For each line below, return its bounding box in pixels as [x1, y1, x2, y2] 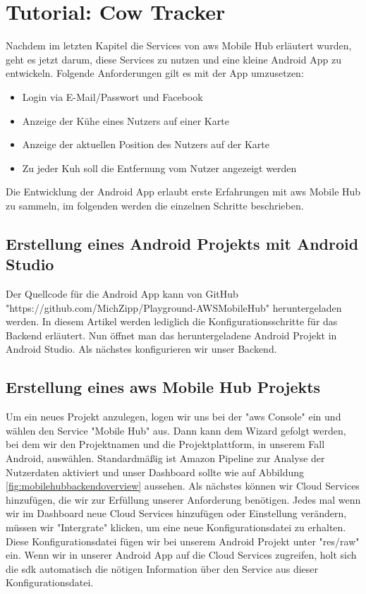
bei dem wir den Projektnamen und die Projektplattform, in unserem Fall [6, 437, 325, 451]
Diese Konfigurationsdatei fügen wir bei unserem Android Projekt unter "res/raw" [6, 533, 360, 548]
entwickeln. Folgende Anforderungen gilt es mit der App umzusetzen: [6, 66, 304, 80]
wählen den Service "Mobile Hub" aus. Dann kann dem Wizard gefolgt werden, [6, 423, 346, 437]
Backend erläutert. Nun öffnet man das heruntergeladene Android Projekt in [6, 327, 337, 342]
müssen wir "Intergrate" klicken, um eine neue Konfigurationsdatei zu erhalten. [6, 519, 346, 534]
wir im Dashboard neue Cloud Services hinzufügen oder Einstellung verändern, [6, 506, 347, 521]
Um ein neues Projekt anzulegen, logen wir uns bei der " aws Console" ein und [6, 409, 341, 424]
